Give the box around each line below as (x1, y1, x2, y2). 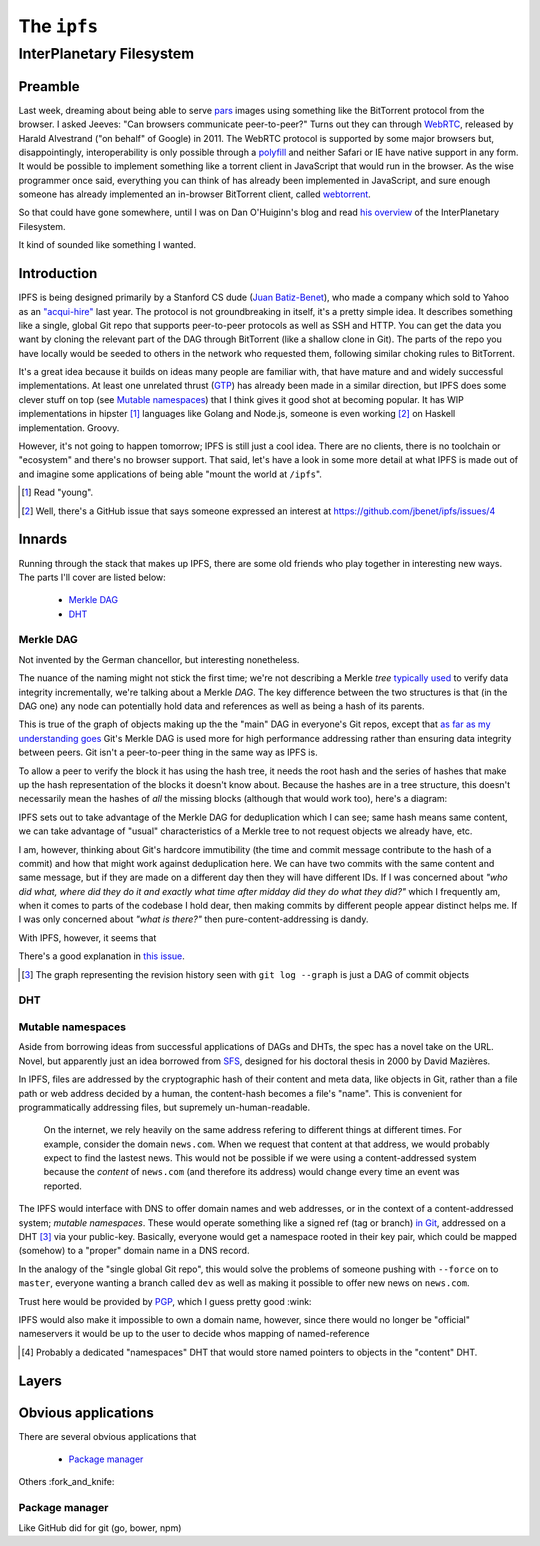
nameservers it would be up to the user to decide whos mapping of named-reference (18, 1328, 370, 1340)
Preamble (18, 78, 80, 95)
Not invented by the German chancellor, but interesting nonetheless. (18, 653, 300, 665)
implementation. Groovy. (18, 421, 120, 434)
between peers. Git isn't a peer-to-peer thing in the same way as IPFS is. (18, 746, 319, 759)
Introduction (18, 265, 98, 282)
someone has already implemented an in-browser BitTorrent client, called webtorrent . (18, 188, 372, 200)
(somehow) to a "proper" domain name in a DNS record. (18, 1245, 250, 1257)
